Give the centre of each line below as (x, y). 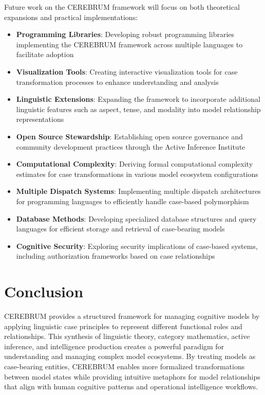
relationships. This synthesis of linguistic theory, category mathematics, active (127, 336)
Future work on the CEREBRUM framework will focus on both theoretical (122, 7)
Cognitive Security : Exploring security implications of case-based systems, (137, 246)
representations (40, 119)
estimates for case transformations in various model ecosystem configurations (137, 174)
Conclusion (44, 291)
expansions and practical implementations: (71, 17)
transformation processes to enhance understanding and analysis (117, 82)
